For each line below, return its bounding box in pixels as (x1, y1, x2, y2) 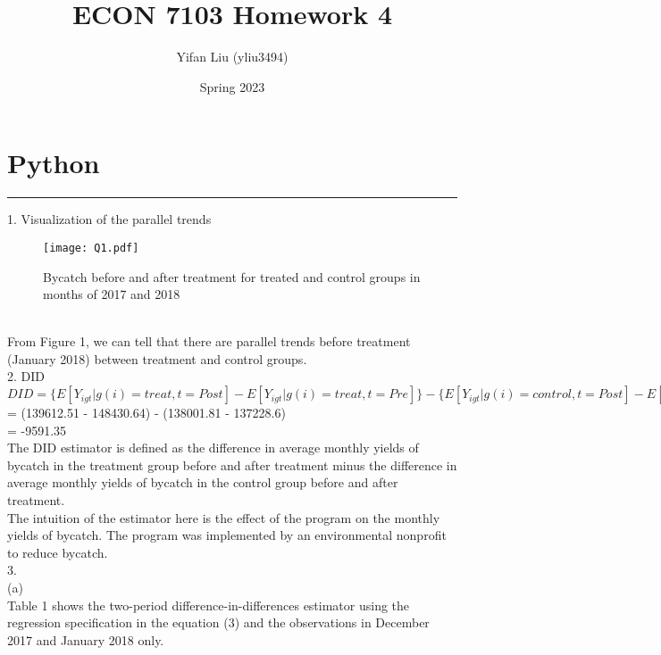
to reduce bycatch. (7, 543, 108, 561)
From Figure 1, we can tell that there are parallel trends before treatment (7, 332, 411, 351)
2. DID (7, 367, 45, 386)
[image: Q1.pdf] (43, 241, 139, 254)
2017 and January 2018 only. (7, 630, 164, 649)
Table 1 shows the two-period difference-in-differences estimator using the (7, 595, 410, 614)
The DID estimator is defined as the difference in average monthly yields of (7, 438, 419, 457)
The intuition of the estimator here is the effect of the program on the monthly (7, 508, 440, 526)
